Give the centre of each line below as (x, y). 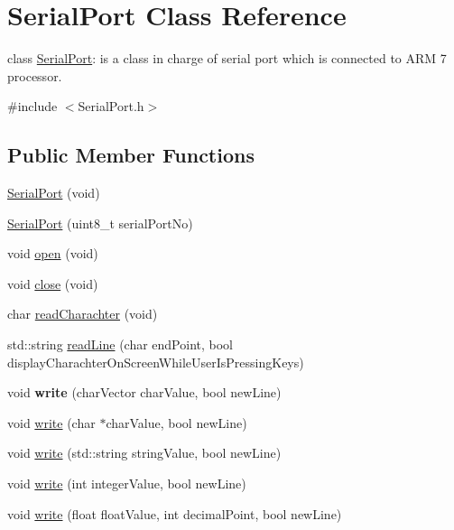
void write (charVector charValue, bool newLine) (144, 392)
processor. (35, 75)
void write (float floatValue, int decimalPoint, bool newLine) (175, 513)
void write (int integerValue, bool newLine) (127, 484)
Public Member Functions (131, 155)
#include (32, 106)
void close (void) (53, 283)
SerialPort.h (111, 106)
